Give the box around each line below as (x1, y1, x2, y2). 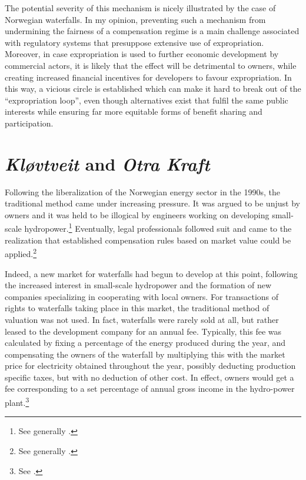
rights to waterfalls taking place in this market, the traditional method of (5, 302, 270, 314)
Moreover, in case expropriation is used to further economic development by (5, 48, 279, 60)
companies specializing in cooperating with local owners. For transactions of (5, 290, 279, 302)
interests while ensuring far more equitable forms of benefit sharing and (5, 105, 262, 118)
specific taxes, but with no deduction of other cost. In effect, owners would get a (5, 371, 294, 383)
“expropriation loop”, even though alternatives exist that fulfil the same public (5, 94, 288, 106)
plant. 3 (5, 395, 29, 408)
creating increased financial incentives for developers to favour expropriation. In (5, 71, 292, 83)
